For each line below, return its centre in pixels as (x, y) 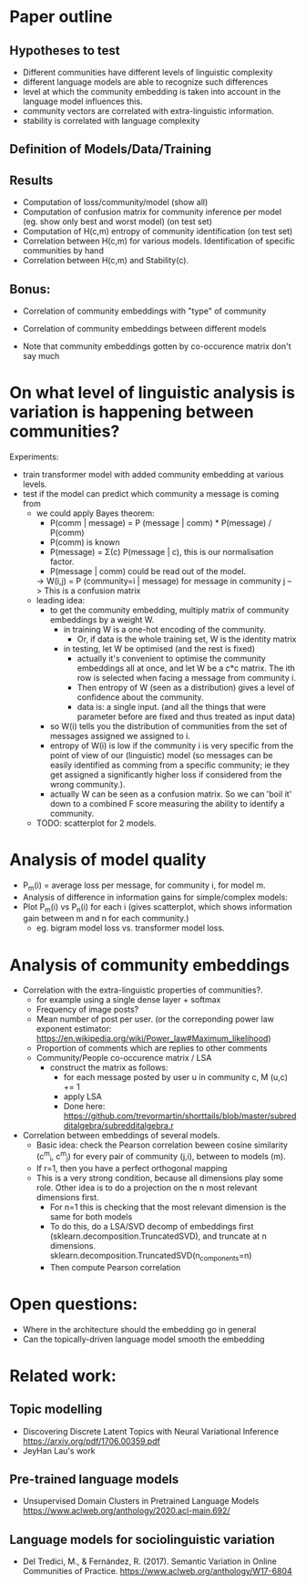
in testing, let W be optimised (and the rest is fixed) (159, 648)
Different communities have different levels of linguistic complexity (148, 72)
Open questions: (74, 1304)
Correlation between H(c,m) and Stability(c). (106, 261)
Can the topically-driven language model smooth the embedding (144, 1339)
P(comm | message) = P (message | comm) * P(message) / (160, 522)
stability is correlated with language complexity (111, 121)
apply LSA (83, 1096)
